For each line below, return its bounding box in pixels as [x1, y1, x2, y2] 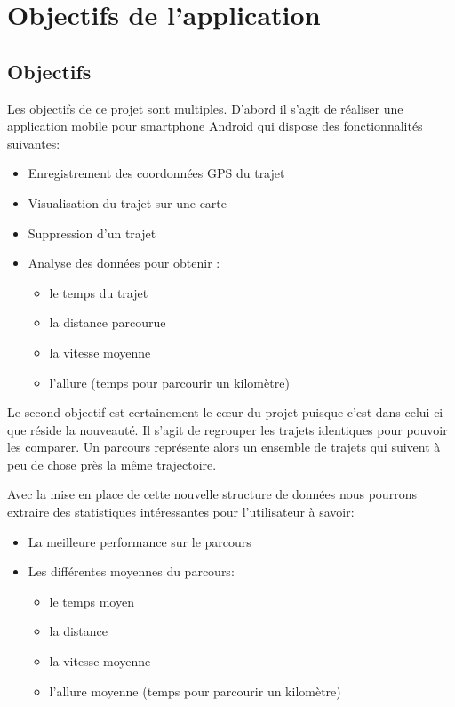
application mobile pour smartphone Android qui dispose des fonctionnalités [7, 116, 423, 135]
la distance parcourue [49, 313, 166, 332]
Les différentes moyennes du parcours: [28, 562, 235, 581]
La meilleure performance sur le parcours [28, 532, 251, 550]
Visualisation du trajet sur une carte [28, 193, 227, 212]
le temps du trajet [49, 283, 148, 301]
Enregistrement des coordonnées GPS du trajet [28, 164, 285, 182]
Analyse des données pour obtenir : [28, 253, 220, 272]
